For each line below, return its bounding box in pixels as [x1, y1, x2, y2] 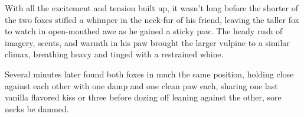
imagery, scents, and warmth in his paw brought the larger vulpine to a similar [5, 36, 290, 48]
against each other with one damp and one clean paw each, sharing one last [5, 79, 278, 92]
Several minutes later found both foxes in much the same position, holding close [5, 67, 294, 80]
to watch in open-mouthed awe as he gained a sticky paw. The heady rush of [5, 25, 283, 37]
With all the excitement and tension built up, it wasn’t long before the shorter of [5, 2, 298, 14]
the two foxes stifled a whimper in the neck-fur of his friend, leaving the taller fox [5, 13, 299, 25]
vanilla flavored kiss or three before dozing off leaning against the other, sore [5, 91, 282, 103]
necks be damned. [5, 102, 69, 115]
